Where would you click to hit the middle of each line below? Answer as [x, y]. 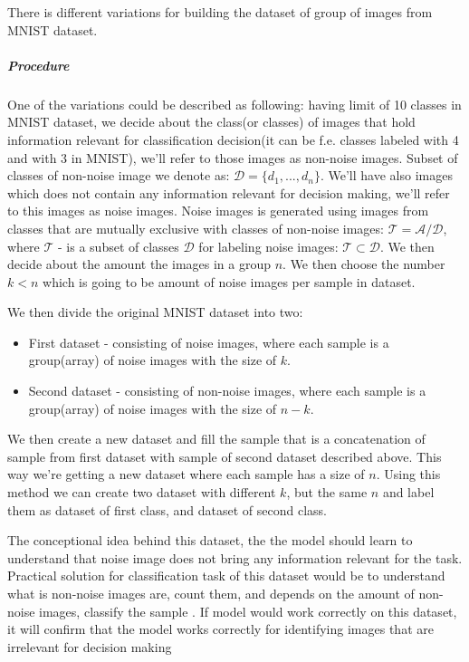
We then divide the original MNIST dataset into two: [155, 312]
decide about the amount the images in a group [139, 264]
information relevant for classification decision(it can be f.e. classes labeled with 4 [233, 139]
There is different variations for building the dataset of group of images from [220, 12]
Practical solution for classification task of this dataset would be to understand [226, 576]
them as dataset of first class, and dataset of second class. [167, 509]
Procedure [38, 65]
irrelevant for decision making [90, 646]
